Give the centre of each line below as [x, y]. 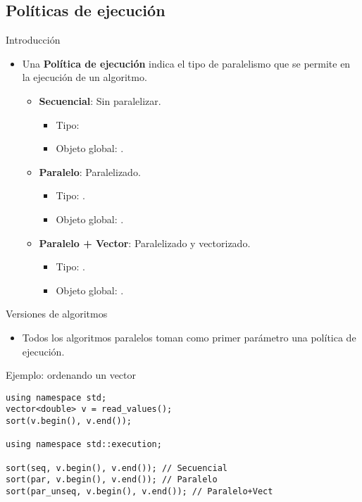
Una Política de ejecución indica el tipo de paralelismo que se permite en [186, 63]
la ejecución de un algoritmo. [85, 77]
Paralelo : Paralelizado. [90, 171]
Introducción [33, 40]
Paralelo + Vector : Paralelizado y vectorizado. [145, 243]
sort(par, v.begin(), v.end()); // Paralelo [112, 480]
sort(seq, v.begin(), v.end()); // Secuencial [117, 468]
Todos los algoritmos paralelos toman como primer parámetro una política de [189, 337]
